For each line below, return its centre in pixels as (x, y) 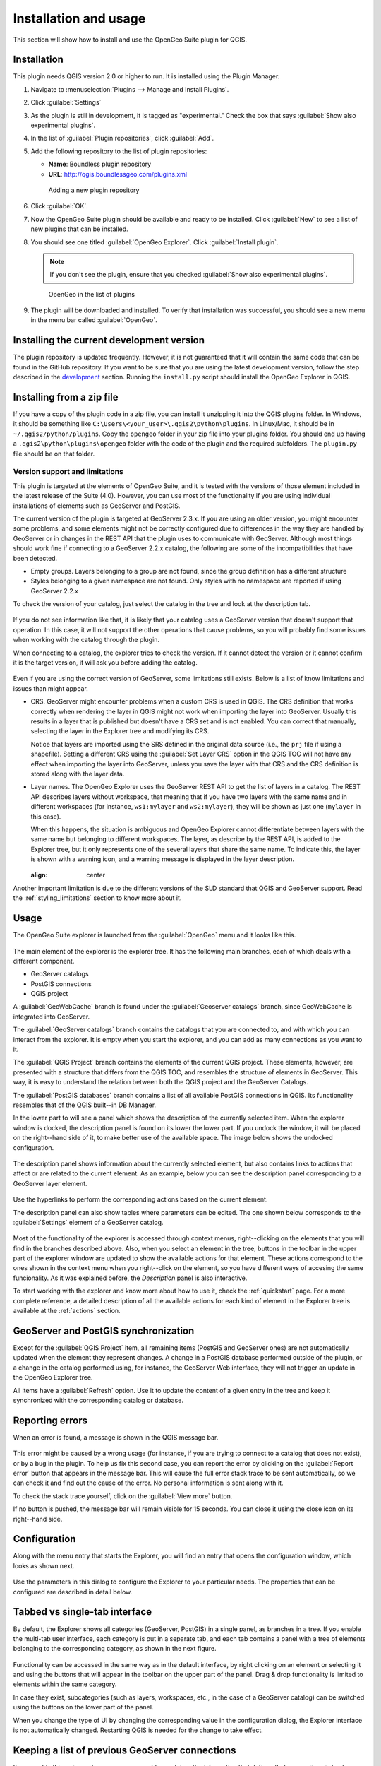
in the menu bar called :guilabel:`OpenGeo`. (94, 320)
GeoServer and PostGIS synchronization (104, 1331)
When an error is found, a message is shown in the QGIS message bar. (116, 1437)
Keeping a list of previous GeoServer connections (125, 1750)
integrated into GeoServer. (52, 1017)
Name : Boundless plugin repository (100, 164)
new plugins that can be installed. (79, 229)
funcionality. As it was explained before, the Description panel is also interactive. (130, 1278)
